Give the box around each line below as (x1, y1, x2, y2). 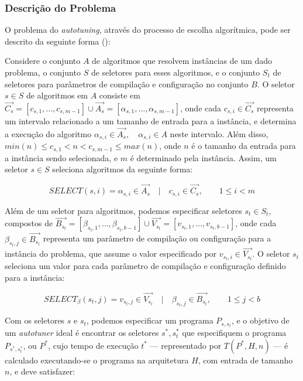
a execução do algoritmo (5, 127, 92, 140)
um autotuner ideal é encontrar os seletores (5, 326, 159, 339)
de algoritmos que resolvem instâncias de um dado (92, 55, 273, 67)
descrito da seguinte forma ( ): (5, 35, 111, 47)
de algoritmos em (26, 89, 88, 101)
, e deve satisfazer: (9, 365, 75, 377)
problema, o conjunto (5, 66, 81, 78)
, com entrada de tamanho (198, 353, 293, 366)
